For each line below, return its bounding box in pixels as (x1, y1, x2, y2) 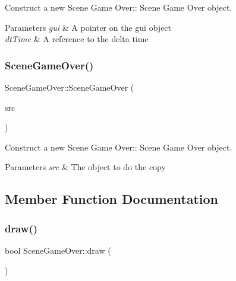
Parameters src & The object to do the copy (5, 161, 166, 173)
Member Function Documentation (5, 190, 219, 208)
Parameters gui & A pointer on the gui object (5, 21, 172, 33)
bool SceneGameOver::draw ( (5, 244, 111, 256)
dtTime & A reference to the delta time (5, 33, 149, 45)
